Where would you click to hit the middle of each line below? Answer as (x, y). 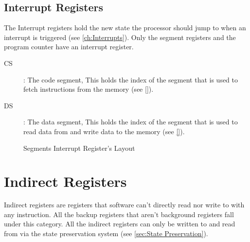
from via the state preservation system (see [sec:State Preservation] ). (106, 233)
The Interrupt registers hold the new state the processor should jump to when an (125, 28)
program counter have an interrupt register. (69, 47)
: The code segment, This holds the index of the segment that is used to (131, 79)
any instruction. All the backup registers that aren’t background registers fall (119, 214)
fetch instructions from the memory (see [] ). (89, 89)
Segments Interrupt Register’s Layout (79, 148)
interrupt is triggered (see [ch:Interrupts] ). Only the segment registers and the (120, 37)
